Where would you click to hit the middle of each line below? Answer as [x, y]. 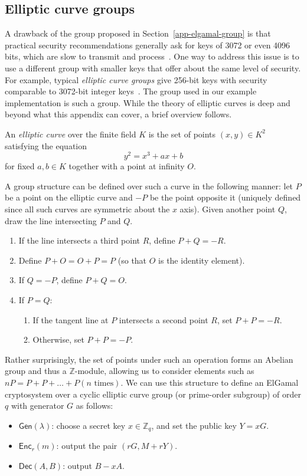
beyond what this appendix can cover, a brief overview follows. [118, 114]
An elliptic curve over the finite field [71, 134]
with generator [37, 406]
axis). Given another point [228, 209]
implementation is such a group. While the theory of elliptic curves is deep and [148, 102]
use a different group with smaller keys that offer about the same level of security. [153, 68]
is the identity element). [202, 260]
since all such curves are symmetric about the [87, 209]
